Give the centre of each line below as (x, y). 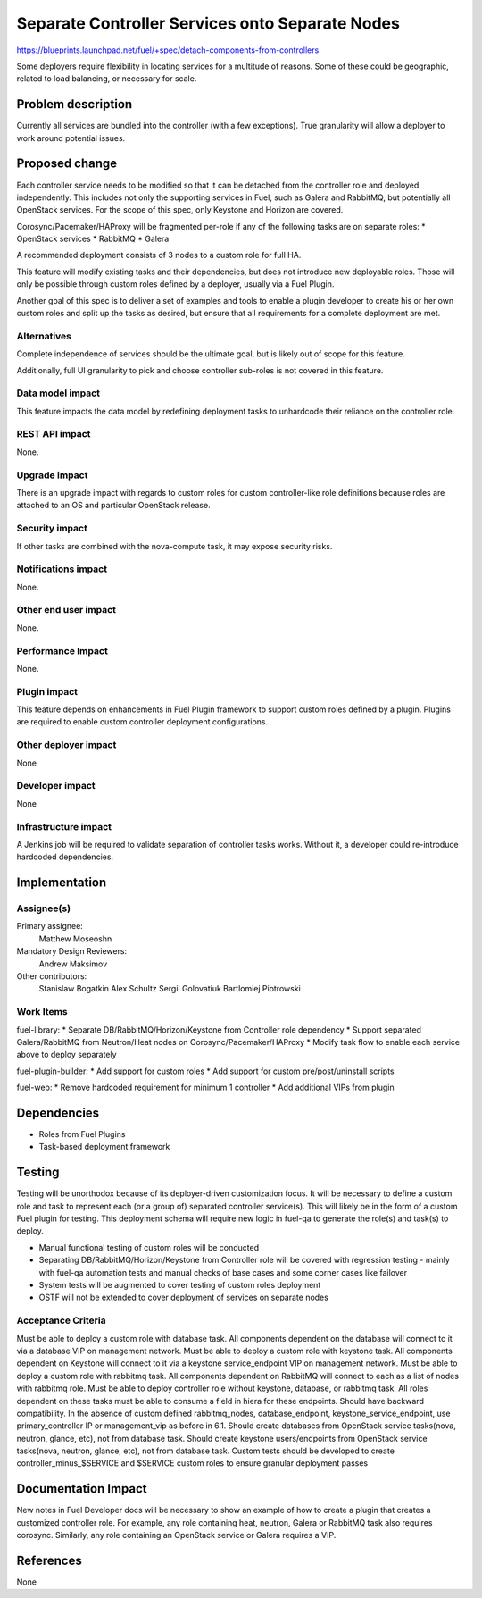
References (49, 1560)
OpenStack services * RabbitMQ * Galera (93, 239)
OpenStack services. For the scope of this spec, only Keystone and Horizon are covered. (180, 210)
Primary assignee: (50, 926)
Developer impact (56, 786)
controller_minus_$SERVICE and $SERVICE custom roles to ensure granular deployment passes (192, 1463)
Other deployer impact (66, 745)
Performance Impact (62, 650)
